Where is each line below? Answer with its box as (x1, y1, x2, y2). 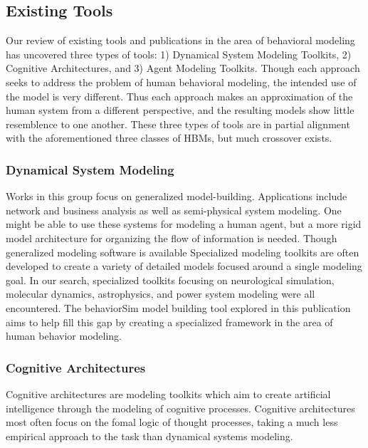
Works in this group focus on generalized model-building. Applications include (6, 189, 347, 204)
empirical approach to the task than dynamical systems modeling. (6, 428, 293, 443)
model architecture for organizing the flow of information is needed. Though (6, 230, 337, 245)
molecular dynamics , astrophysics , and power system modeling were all (6, 286, 315, 301)
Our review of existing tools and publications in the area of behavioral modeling (6, 33, 355, 48)
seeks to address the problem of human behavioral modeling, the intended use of (6, 74, 357, 89)
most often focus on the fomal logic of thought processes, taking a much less (6, 415, 338, 429)
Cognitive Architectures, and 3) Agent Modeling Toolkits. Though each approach (6, 61, 360, 75)
